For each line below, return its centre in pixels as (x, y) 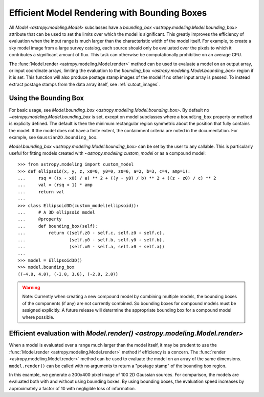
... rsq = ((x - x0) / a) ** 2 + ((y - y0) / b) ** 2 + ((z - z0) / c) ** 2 (117, 178)
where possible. (38, 317)
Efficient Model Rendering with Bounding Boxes (108, 13)
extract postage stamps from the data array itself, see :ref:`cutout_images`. (85, 84)
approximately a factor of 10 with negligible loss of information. (73, 388)
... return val (41, 192)
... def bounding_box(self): (58, 226)
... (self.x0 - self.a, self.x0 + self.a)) (91, 246)
